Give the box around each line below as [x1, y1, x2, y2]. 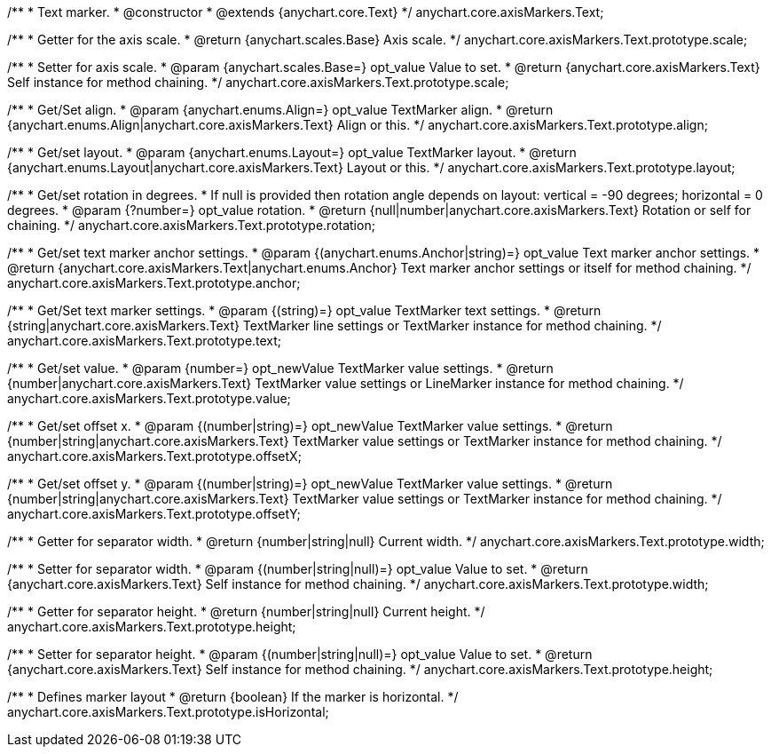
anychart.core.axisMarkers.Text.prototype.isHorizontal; [7, 704, 329, 719]
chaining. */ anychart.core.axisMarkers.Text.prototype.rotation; [7, 218, 375, 233]
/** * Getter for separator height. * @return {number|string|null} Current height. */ [7, 604, 485, 619]
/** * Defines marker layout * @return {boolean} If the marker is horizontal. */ [7, 689, 459, 704]
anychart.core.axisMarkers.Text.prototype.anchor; [7, 275, 301, 290]
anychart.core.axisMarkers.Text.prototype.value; [7, 391, 291, 406]
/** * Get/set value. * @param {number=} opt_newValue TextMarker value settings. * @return [7, 361, 554, 376]
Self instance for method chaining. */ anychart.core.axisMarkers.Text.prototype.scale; [7, 75, 509, 90]
